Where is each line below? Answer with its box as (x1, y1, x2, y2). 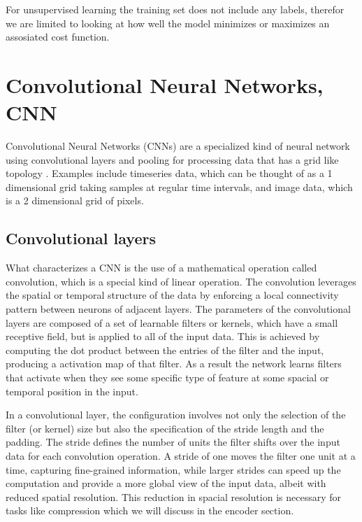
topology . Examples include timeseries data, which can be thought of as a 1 (6, 166, 333, 181)
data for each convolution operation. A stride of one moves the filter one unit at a (6, 448, 356, 463)
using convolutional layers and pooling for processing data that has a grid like (6, 152, 339, 167)
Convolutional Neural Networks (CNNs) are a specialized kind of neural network (6, 139, 350, 153)
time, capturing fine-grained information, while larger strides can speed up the (6, 462, 341, 477)
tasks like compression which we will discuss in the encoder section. (6, 503, 294, 518)
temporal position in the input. (6, 383, 138, 398)
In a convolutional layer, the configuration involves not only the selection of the (6, 407, 346, 422)
